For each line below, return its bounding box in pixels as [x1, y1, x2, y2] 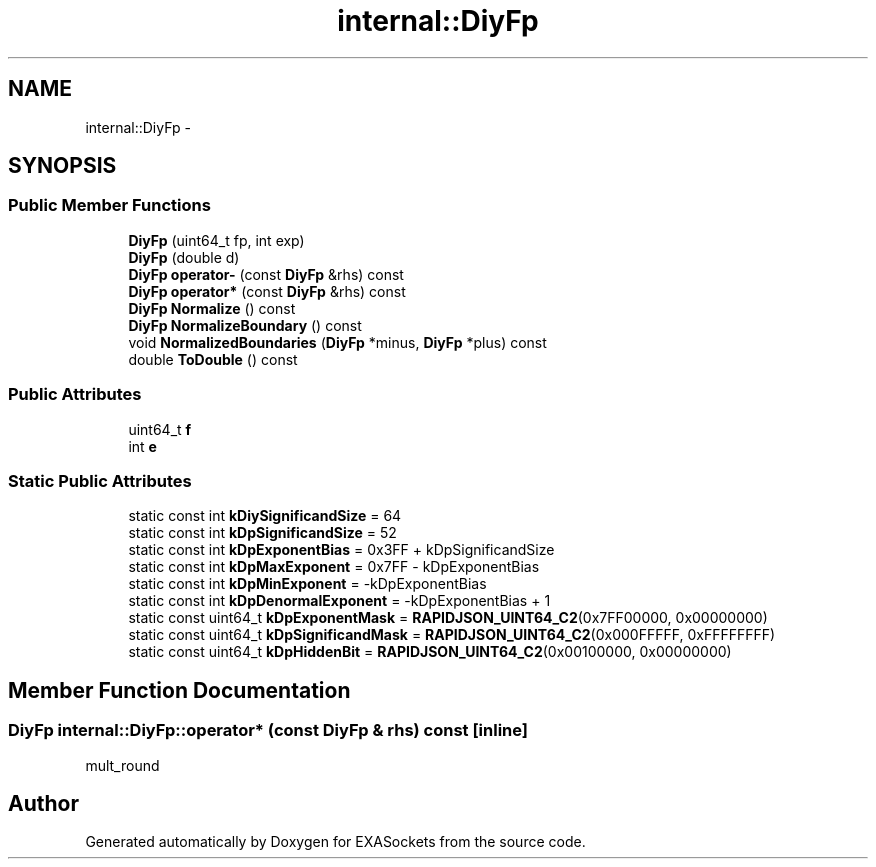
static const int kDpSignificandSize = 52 [128, 524, 397, 542]
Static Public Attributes [8, 470, 192, 491]
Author [8, 790, 79, 816]
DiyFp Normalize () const [128, 299, 296, 317]
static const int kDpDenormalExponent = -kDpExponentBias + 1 [128, 592, 551, 610]
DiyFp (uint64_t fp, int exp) [128, 231, 305, 249]
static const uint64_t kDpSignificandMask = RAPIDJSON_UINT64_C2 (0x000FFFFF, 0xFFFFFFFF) [128, 626, 776, 644]
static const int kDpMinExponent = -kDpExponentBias [128, 575, 487, 593]
